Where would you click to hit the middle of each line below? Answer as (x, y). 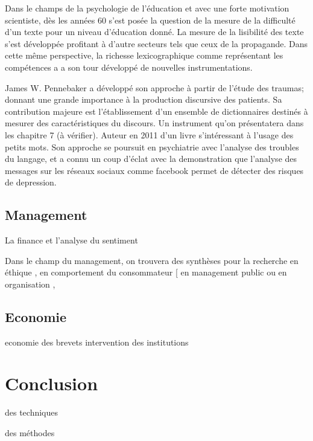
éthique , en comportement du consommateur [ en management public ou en (146, 272)
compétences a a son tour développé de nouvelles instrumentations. (129, 67)
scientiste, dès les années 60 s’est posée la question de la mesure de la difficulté (150, 20)
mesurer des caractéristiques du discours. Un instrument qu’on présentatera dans (154, 123)
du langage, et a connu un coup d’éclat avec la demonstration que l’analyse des (151, 159)
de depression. (31, 182)
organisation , (30, 284)
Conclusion (52, 383)
